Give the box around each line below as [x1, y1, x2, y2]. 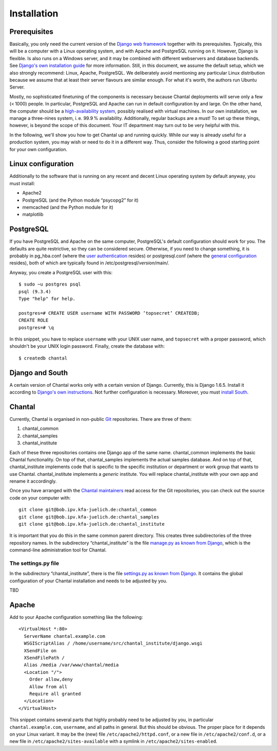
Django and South [9, 368, 68, 377]
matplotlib [22, 211, 44, 218]
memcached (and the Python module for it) [22, 204, 114, 210]
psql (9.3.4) [18, 289, 51, 294]
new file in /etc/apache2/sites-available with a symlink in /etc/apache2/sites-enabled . [9, 738, 217, 744]
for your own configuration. [9, 146, 68, 152]
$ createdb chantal [18, 355, 68, 361]
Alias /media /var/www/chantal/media [24, 662, 119, 668]
